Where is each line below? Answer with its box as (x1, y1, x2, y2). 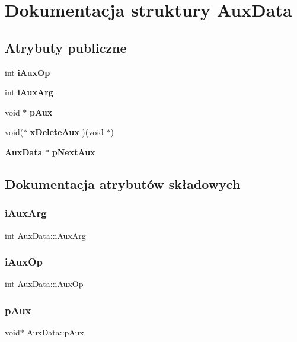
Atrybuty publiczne (5, 38, 127, 56)
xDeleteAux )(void (30, 126, 104, 138)
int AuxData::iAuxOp (5, 277, 84, 290)
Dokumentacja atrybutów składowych (5, 174, 241, 193)
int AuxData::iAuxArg (5, 229, 86, 241)
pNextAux (52, 145, 95, 158)
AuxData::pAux (27, 326, 84, 338)
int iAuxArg (5, 86, 53, 98)
